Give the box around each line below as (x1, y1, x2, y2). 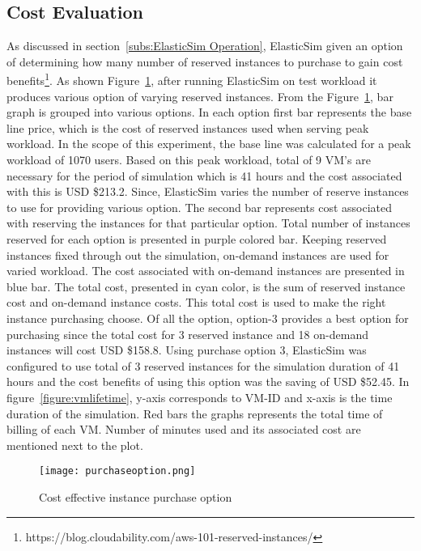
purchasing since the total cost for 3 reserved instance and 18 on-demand (6, 325, 368, 342)
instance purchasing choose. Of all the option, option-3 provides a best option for (6, 309, 409, 326)
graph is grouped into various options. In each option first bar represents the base (6, 104, 412, 121)
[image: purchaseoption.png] (39, 465, 196, 477)
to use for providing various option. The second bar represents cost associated (6, 198, 393, 215)
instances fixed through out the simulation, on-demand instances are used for (6, 246, 389, 263)
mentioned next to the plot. (6, 436, 143, 453)
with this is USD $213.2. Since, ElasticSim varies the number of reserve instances (6, 183, 409, 200)
